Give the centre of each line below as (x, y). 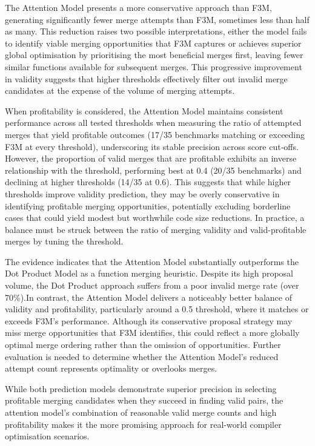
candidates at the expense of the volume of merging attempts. (120, 90)
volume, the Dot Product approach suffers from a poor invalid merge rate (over (152, 285)
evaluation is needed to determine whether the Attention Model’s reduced (142, 356)
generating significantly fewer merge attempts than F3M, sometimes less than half (157, 19)
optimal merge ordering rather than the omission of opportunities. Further (143, 345)
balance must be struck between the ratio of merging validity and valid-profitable (156, 229)
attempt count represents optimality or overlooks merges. (111, 368)
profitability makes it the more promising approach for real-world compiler (143, 424)
